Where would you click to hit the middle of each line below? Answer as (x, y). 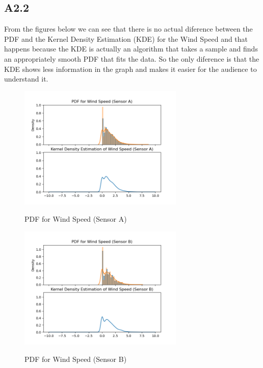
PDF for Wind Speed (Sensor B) (76, 359)
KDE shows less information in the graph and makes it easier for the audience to (130, 69)
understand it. (26, 79)
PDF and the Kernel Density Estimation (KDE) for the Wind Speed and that (126, 38)
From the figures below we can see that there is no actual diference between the (128, 29)
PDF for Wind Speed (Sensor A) (76, 218)
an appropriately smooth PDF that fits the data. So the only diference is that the (132, 58)
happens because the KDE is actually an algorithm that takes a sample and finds (131, 49)
